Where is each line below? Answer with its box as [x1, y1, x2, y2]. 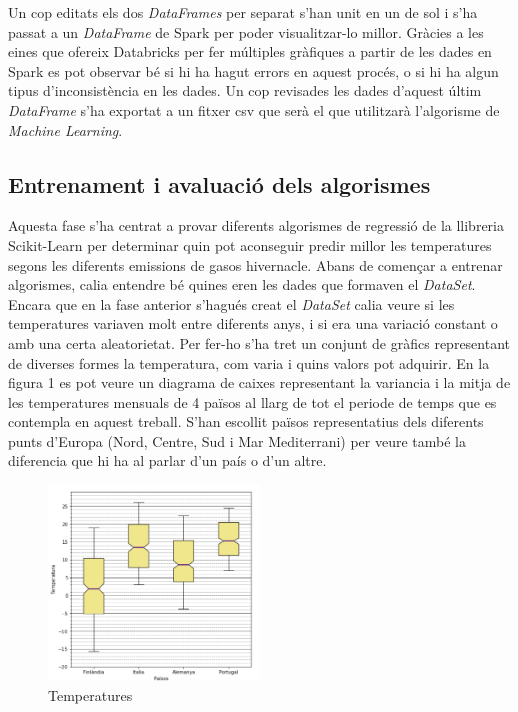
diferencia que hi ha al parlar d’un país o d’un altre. [8, 450, 327, 471]
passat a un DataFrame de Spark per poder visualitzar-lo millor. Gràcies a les [8, 21, 484, 42]
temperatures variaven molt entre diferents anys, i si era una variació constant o [8, 313, 498, 334]
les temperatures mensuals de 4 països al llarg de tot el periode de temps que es [8, 391, 497, 412]
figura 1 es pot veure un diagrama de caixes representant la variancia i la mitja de [8, 372, 511, 393]
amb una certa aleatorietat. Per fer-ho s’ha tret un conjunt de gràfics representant [8, 332, 511, 353]
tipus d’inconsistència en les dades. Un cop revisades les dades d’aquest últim [8, 80, 482, 101]
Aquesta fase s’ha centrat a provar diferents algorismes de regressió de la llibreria [8, 215, 504, 236]
